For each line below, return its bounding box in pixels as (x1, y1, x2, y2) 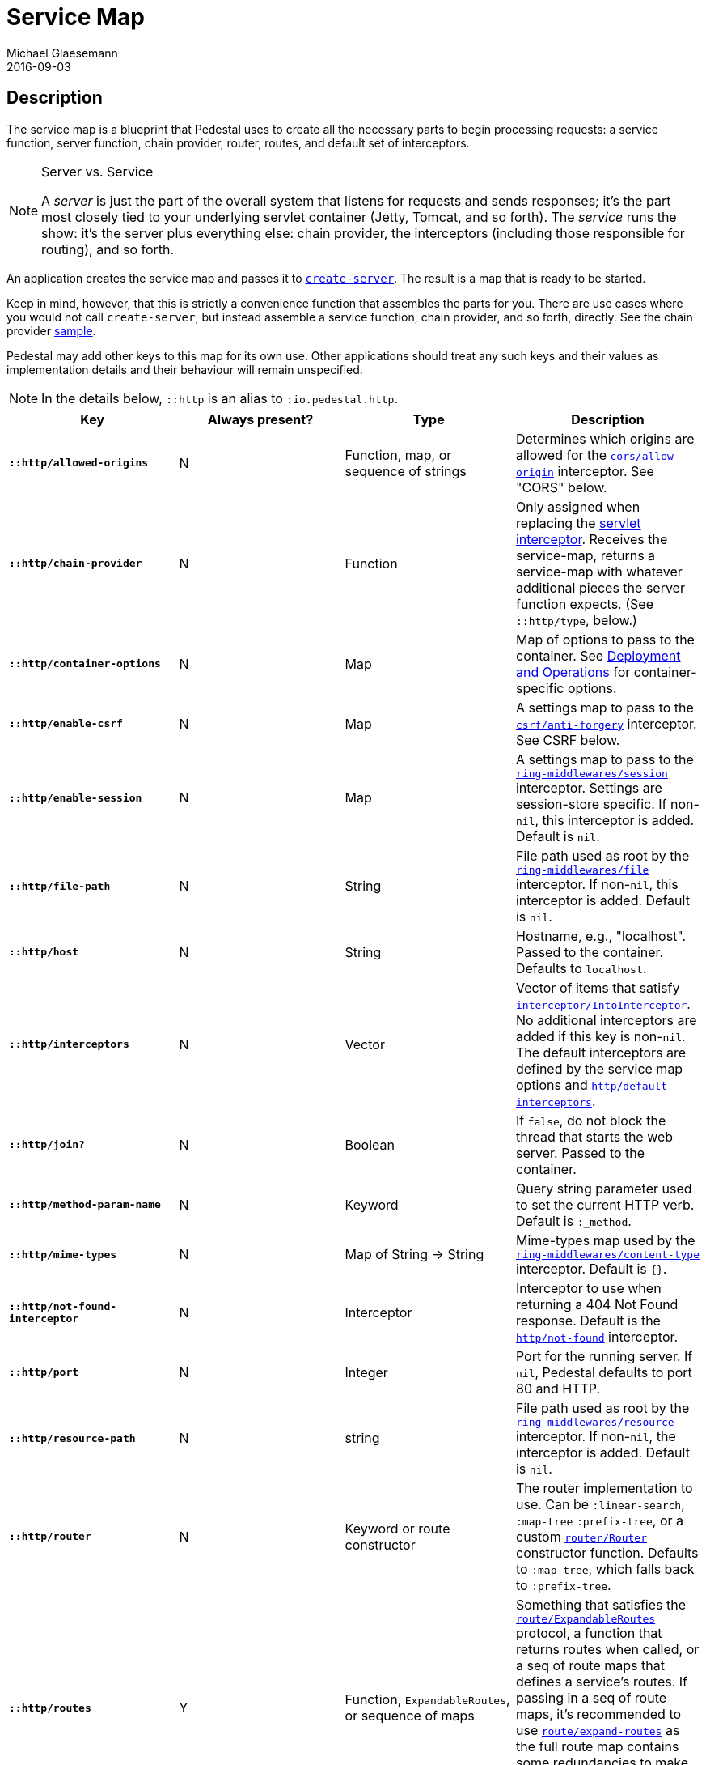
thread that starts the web (515, 1128, 674, 1145)
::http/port (9, 1366, 79, 1379)
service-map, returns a (515, 547, 656, 564)
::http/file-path (9, 879, 111, 892)
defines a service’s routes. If (515, 1673, 687, 1690)
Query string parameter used (515, 1180, 692, 1197)
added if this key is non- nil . (515, 1027, 686, 1044)
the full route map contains (515, 1737, 679, 1754)
